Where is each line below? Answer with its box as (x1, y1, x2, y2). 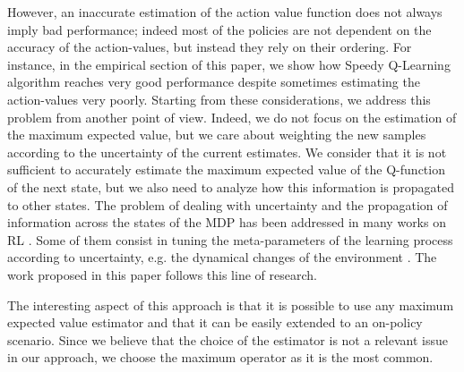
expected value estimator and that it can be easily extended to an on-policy (7, 313, 423, 332)
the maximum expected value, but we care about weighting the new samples (7, 125, 426, 144)
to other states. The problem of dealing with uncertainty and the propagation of (7, 195, 448, 214)
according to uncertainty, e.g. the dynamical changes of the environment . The (7, 248, 437, 266)
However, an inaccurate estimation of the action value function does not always (7, 3, 443, 21)
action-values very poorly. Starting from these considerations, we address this (7, 89, 431, 108)
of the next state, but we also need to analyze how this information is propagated (7, 177, 454, 196)
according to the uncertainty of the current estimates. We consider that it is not (7, 142, 447, 161)
